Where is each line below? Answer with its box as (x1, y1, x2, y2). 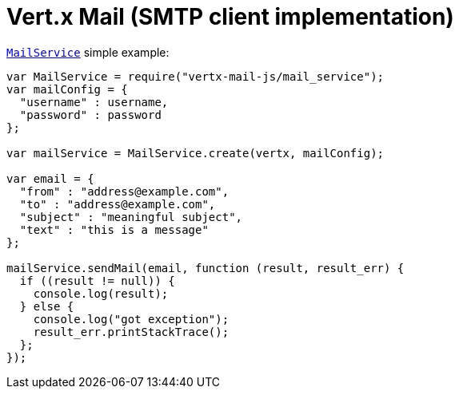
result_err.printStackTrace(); (33, 325, 229, 338)
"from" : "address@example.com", (19, 184, 229, 198)
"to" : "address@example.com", (19, 197, 216, 211)
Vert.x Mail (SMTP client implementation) (6, 3, 454, 30)
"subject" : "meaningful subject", (19, 210, 243, 223)
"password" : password (19, 108, 162, 121)
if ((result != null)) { (19, 274, 175, 287)
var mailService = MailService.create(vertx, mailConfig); (6, 146, 385, 160)
